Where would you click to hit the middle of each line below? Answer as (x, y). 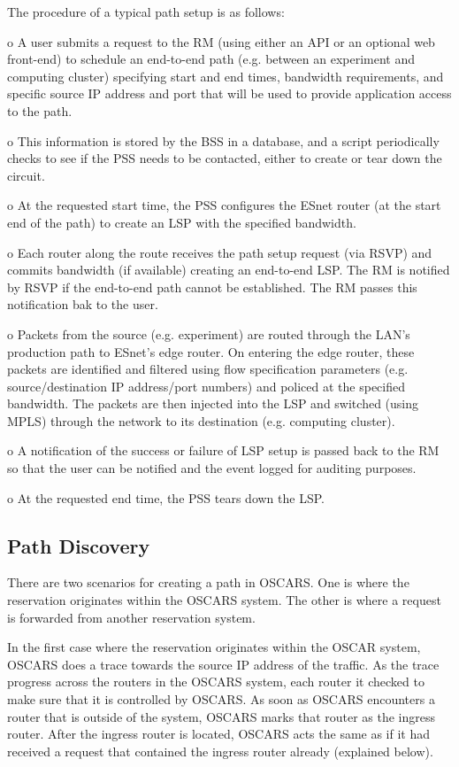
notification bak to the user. (83, 304)
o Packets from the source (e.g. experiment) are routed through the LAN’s (209, 333)
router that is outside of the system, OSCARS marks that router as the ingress (222, 716)
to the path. (40, 110)
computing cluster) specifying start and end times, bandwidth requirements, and (226, 76)
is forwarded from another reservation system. (131, 617)
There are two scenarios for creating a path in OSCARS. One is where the (208, 582)
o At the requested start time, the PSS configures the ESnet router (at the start (224, 205)
